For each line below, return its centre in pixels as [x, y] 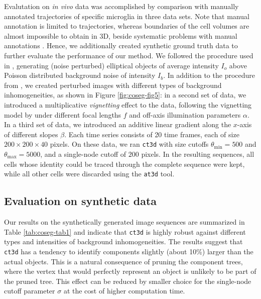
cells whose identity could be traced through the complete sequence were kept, [124, 164]
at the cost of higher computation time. [124, 291]
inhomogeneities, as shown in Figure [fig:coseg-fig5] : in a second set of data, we [125, 95]
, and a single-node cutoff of [83, 154]
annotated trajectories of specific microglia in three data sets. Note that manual [127, 16]
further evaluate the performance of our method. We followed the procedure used [129, 55]
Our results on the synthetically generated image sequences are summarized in [124, 222]
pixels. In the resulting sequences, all [198, 154]
